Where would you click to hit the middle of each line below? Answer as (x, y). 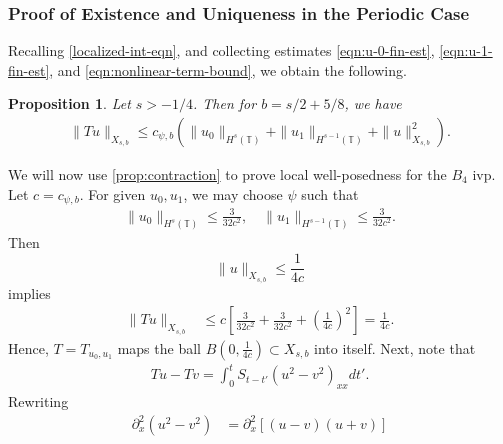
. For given (112, 193)
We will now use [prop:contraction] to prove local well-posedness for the (227, 174)
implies (29, 292)
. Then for (224, 103)
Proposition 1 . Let (69, 103)
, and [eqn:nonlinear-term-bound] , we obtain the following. (228, 69)
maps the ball (159, 347)
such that (330, 193)
